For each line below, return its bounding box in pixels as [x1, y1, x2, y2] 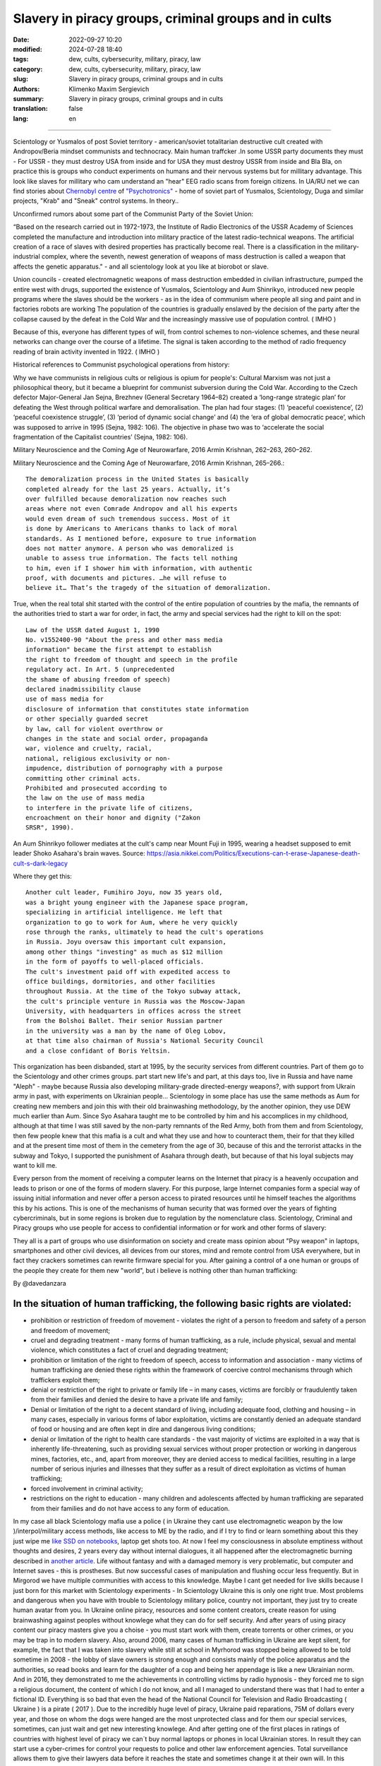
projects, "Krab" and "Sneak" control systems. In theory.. [13, 196, 179, 205]
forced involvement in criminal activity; [30, 1484, 144, 1493]
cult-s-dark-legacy [13, 859, 68, 867]
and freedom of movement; [30, 1326, 111, 1334]
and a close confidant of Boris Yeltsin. [25, 1046, 171, 1055]
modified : [13, 45, 42, 53]
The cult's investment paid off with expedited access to [25, 968, 231, 976]
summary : [13, 94, 44, 102]
